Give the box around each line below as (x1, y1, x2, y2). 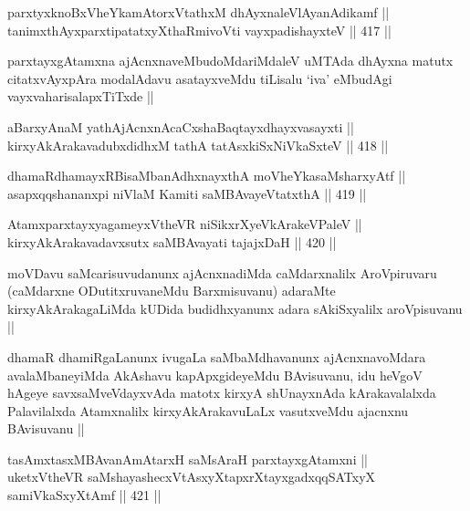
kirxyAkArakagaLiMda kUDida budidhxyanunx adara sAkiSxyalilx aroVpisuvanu (7, 298, 463, 318)
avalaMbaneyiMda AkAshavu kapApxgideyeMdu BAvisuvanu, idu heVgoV (7, 365, 423, 384)
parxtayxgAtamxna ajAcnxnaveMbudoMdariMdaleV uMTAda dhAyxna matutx (7, 51, 454, 70)
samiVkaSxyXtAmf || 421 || (7, 485, 162, 505)
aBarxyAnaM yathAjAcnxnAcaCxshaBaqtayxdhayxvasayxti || (7, 117, 354, 136)
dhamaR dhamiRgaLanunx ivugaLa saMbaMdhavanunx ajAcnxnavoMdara (7, 347, 426, 366)
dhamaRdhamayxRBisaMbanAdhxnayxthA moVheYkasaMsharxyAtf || (7, 166, 406, 185)
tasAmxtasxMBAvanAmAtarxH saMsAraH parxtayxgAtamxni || (7, 449, 368, 468)
